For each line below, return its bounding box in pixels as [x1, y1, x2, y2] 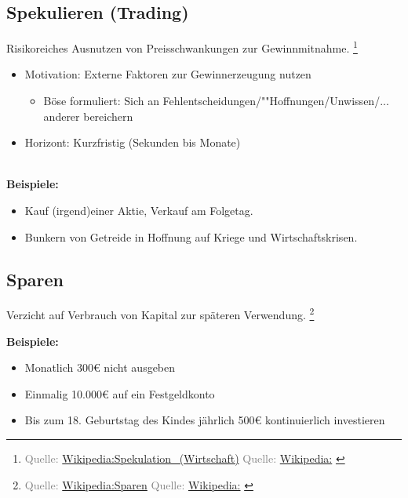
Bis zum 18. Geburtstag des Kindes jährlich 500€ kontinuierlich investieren [24, 412, 385, 428]
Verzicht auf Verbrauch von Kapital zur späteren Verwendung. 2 [6, 304, 315, 323]
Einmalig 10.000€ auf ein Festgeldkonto [24, 385, 215, 402]
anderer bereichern [43, 107, 133, 124]
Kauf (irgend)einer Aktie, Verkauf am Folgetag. [24, 202, 253, 219]
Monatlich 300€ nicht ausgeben [24, 359, 176, 376]
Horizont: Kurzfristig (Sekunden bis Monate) [24, 134, 241, 151]
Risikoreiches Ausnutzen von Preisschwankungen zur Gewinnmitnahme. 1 [6, 38, 358, 56]
